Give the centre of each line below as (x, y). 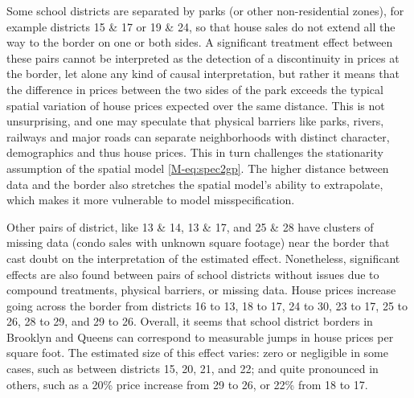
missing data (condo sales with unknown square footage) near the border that (198, 242)
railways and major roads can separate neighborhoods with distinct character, (198, 136)
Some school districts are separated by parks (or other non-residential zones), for (205, 10)
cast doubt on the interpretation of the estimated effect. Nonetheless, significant (203, 258)
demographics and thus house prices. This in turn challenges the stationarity (195, 152)
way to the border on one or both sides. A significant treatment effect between (200, 42)
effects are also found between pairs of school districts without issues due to (193, 274)
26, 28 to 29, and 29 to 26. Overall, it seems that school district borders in (190, 321)
